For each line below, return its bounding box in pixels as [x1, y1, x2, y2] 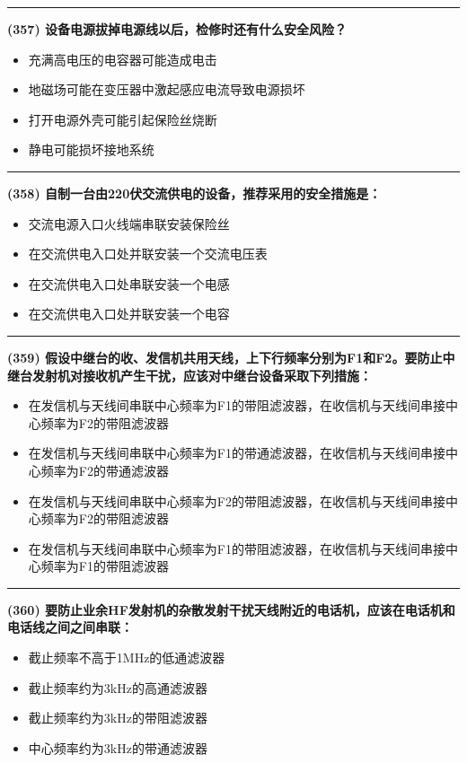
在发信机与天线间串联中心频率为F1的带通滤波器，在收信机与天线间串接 [28, 443, 445, 462]
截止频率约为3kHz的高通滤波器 [28, 678, 207, 697]
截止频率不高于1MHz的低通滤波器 [28, 648, 225, 667]
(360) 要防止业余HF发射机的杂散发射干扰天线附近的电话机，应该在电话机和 [7, 600, 455, 618]
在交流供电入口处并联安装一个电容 [28, 304, 230, 323]
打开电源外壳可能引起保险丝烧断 [28, 110, 217, 128]
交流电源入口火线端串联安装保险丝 [28, 214, 230, 232]
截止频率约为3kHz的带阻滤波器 [28, 708, 207, 727]
